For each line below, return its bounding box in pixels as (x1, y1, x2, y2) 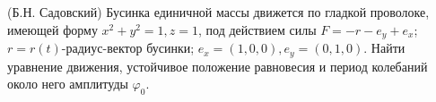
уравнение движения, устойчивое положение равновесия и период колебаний (7, 56, 428, 75)
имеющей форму (7, 20, 98, 38)
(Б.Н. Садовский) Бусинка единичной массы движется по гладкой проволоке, (7, 3, 430, 21)
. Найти (363, 38, 405, 57)
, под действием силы (198, 20, 317, 38)
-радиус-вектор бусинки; (61, 38, 195, 57)
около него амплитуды (7, 74, 128, 93)
